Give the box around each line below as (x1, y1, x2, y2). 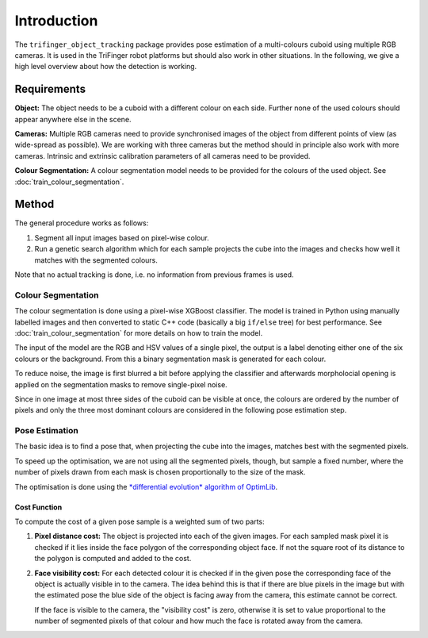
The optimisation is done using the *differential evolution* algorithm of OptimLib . (14, 482, 278, 491)
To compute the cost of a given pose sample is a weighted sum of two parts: (14, 517, 265, 527)
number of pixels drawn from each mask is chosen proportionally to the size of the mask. (14, 467, 306, 477)
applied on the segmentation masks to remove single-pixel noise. (14, 379, 227, 389)
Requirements (14, 83, 86, 96)
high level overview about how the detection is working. (14, 62, 197, 71)
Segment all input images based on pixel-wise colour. (34, 233, 209, 242)
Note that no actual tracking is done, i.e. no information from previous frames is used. (14, 270, 294, 279)
